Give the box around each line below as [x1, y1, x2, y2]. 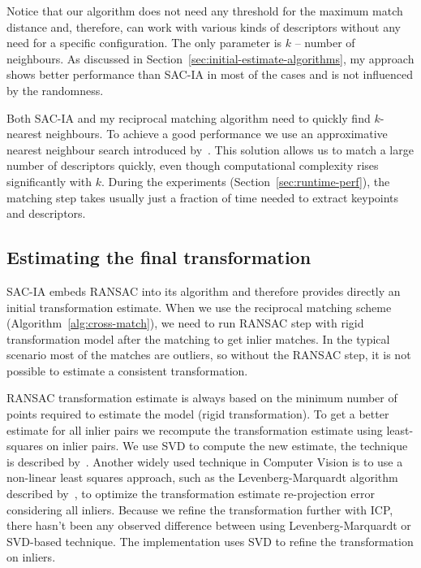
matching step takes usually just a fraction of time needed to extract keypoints [6, 189, 399, 206]
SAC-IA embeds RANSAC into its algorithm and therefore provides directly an [6, 282, 401, 299]
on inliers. [6, 548, 56, 566]
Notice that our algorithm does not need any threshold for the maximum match [6, 2, 403, 19]
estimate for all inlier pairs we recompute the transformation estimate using [6, 421, 383, 438]
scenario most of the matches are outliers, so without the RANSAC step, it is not [6, 346, 411, 363]
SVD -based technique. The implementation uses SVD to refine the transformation [6, 532, 414, 549]
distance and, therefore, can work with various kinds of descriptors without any [6, 18, 401, 35]
